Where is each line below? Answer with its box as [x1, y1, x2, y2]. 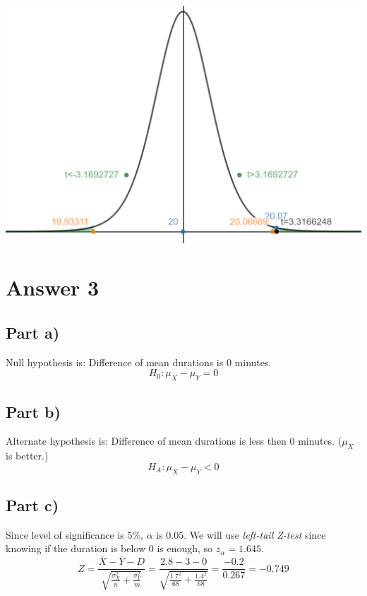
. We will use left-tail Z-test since [183, 527, 326, 542]
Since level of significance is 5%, [6, 527, 143, 542]
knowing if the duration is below [6, 541, 146, 556]
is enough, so [157, 541, 213, 556]
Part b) [6, 400, 61, 422]
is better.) [6, 448, 49, 463]
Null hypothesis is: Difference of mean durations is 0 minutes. [6, 354, 272, 369]
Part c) [6, 494, 59, 516]
